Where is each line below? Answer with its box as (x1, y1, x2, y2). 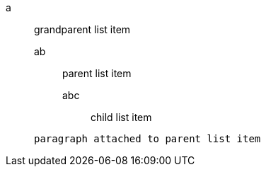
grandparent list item (34, 23, 131, 35)
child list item (91, 111, 152, 123)
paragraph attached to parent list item (34, 133, 261, 144)
